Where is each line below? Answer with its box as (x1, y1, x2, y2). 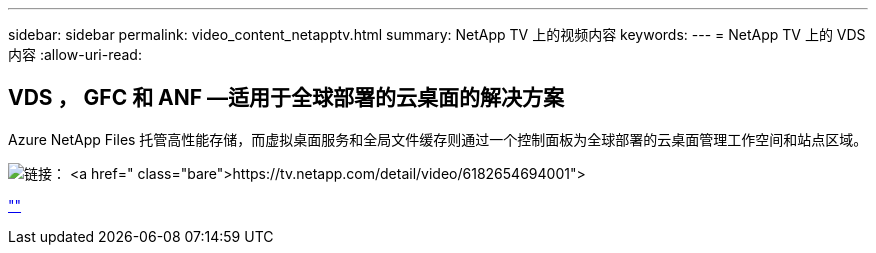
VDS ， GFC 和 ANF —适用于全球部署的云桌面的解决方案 (8, 85, 565, 111)
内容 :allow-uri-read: (8, 46, 142, 63)
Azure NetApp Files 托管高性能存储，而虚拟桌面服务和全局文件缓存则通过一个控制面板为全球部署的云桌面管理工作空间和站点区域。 (8, 130, 868, 148)
